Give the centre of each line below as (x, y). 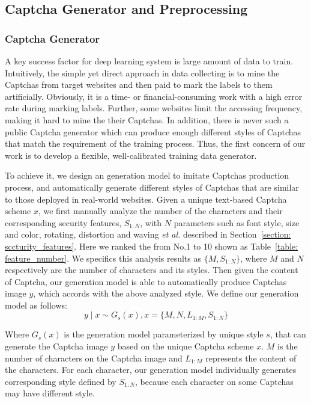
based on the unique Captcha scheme (186, 346)
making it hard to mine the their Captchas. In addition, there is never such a (147, 119)
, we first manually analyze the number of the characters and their (160, 211)
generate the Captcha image (56, 346)
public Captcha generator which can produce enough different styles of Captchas (153, 131)
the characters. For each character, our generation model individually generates (151, 370)
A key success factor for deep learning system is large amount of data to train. (149, 61)
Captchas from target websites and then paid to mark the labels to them (139, 85)
